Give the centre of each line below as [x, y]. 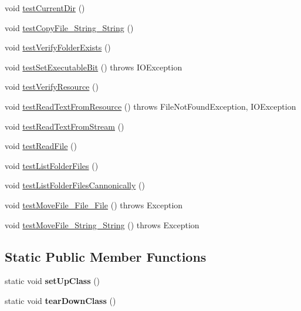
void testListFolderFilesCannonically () [75, 185]
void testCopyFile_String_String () [69, 27]
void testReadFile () [41, 146]
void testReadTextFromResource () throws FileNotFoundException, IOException [150, 106]
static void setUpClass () [53, 281]
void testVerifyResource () [52, 87]
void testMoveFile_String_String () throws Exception [102, 224]
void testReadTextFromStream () [65, 126]
